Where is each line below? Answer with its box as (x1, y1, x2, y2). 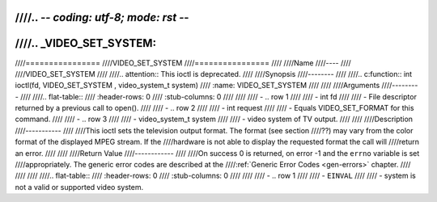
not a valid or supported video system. (15, 182, 144, 191)
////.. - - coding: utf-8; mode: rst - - (15, 11, 189, 24)
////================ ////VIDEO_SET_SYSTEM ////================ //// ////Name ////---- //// (15, 57, 351, 68)
